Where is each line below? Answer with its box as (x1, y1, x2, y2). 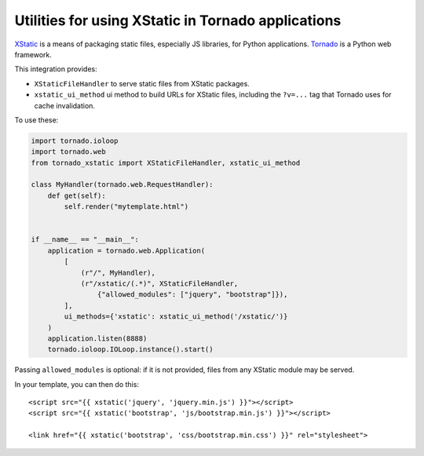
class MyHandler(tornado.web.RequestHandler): (31, 181, 214, 189)
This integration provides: (14, 64, 97, 74)
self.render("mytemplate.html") (64, 202, 188, 211)
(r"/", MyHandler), (80, 268, 156, 277)
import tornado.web (31, 148, 106, 156)
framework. (14, 49, 53, 59)
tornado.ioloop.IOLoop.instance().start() (47, 345, 214, 354)
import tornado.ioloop (31, 136, 119, 145)
